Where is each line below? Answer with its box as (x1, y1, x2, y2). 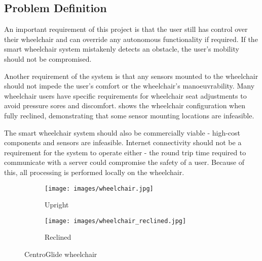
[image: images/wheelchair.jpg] (45, 185, 154, 192)
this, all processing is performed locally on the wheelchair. (4, 166, 184, 177)
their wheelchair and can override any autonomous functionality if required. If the (4, 33, 258, 44)
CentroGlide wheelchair (24, 249, 97, 259)
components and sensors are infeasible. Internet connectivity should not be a (4, 137, 242, 148)
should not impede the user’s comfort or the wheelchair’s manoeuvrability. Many (4, 80, 255, 91)
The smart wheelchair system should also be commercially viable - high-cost (4, 127, 241, 138)
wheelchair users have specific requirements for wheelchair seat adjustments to (4, 90, 247, 101)
